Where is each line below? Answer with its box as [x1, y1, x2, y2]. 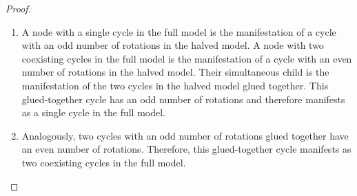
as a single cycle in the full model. [21, 105, 165, 120]
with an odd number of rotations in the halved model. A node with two [21, 38, 324, 52]
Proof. [6, 1, 31, 15]
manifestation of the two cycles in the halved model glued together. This [21, 78, 329, 92]
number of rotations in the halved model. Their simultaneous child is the [21, 65, 329, 79]
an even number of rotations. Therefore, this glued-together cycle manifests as [21, 142, 351, 156]
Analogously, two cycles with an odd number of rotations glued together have [21, 128, 349, 142]
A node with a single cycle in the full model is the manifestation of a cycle [21, 24, 336, 39]
